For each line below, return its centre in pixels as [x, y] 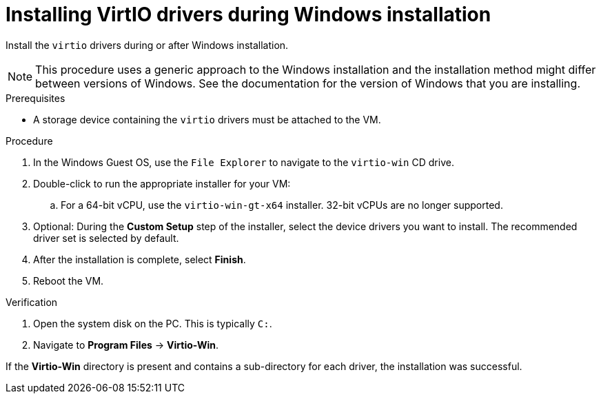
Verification [32, 302]
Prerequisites [35, 98]
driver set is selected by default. [106, 238]
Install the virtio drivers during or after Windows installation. [147, 45]
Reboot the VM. [69, 280]
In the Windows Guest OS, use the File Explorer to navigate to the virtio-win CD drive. [244, 162]
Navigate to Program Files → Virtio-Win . [126, 345]
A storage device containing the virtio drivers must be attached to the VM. [207, 119]
